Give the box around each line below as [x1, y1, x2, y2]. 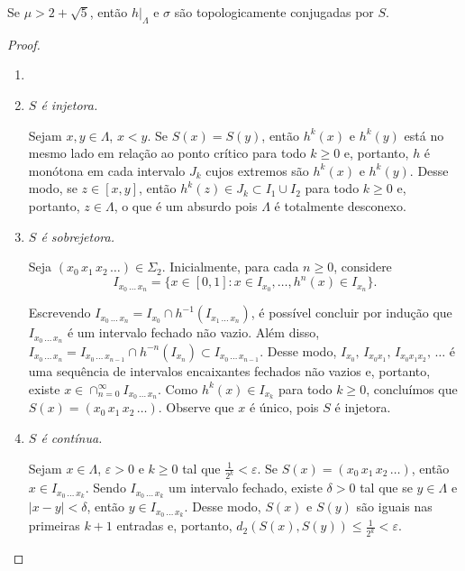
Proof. [7, 34, 41, 53]
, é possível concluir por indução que [251, 303, 452, 322]
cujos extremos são [205, 161, 309, 180]
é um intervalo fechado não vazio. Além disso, [67, 323, 320, 342]
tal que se [360, 478, 413, 497]
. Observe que [158, 398, 234, 417]
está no [404, 125, 444, 144]
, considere [333, 257, 392, 276]
